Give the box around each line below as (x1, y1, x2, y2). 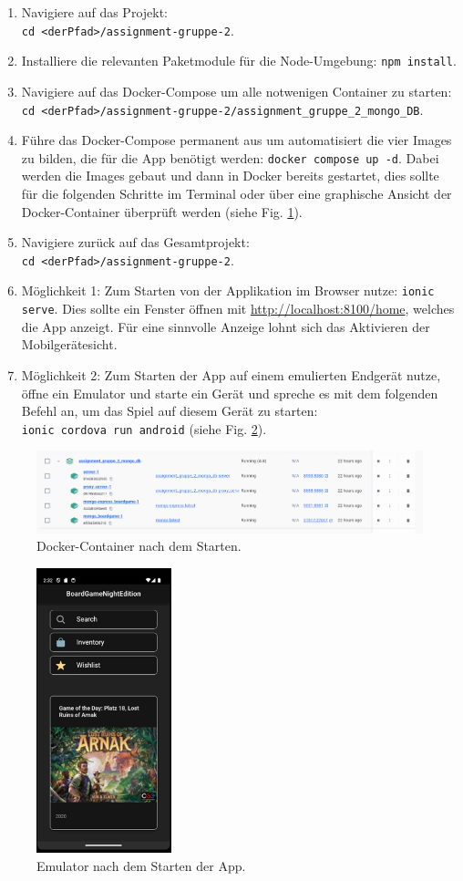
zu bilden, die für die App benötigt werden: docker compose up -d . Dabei (21, 148, 439, 167)
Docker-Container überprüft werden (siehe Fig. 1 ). (21, 202, 303, 221)
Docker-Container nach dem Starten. (36, 536, 242, 555)
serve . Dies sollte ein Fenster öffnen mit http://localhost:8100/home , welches (21, 299, 455, 318)
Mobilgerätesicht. (21, 335, 118, 354)
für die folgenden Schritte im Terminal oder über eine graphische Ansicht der (21, 184, 452, 202)
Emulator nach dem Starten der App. (36, 855, 246, 875)
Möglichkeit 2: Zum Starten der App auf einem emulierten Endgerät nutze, (21, 365, 441, 384)
